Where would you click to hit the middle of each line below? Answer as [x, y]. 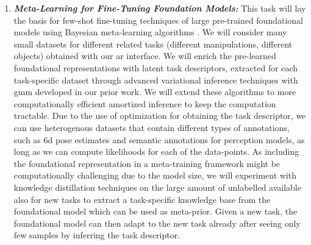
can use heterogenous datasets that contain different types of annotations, [152, 127]
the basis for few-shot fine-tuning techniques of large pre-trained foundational [158, 20]
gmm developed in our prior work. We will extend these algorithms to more [155, 92]
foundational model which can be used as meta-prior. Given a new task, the [155, 211]
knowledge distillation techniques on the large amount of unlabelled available [157, 187]
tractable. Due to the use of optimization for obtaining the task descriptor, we [160, 115]
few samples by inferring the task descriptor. [97, 235]
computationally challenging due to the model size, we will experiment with [155, 175]
